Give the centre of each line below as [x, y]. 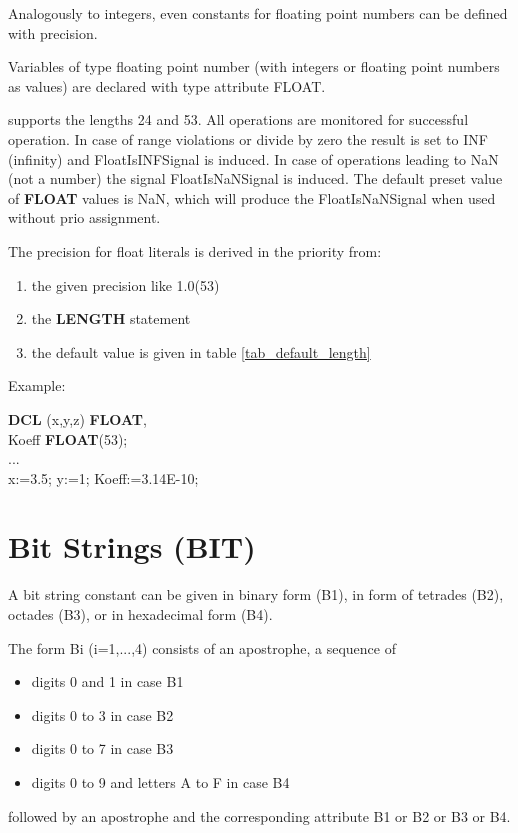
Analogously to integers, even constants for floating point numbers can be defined [258, 13]
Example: [37, 385]
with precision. [53, 32]
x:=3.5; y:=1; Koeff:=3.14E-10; [103, 477]
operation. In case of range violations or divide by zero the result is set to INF [248, 138]
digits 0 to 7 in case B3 [102, 748]
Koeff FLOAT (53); [68, 438]
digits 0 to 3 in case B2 [102, 714]
